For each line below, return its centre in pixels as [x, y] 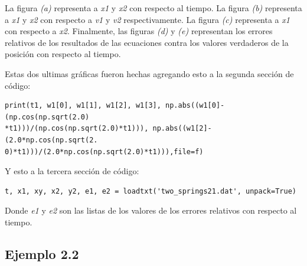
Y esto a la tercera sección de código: [72, 171]
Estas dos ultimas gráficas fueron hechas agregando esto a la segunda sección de [149, 73]
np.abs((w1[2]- [182, 129]
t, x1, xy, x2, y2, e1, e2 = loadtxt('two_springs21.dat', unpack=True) [151, 191]
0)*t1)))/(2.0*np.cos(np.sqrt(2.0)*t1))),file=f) [104, 152]
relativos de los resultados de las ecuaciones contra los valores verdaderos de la [147, 42]
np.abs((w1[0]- [195, 106]
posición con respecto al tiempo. [63, 54]
